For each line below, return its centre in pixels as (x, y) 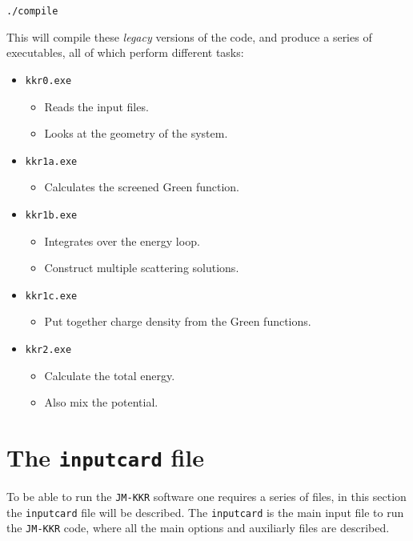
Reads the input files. (96, 106)
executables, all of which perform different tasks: (125, 52)
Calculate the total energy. (110, 375)
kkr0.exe (48, 80)
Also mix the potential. (101, 402)
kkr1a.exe (51, 161)
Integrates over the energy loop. (122, 240)
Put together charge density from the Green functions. (178, 321)
